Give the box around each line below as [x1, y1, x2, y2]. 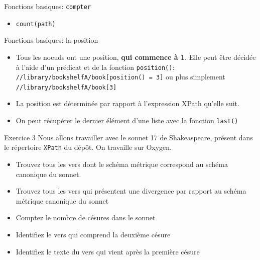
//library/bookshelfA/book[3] [16, 83, 117, 91]
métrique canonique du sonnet [16, 195, 109, 206]
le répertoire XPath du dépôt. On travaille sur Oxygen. [4, 142, 172, 152]
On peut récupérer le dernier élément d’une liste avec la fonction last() [16, 115, 238, 126]
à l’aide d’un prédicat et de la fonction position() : [16, 61, 175, 72]
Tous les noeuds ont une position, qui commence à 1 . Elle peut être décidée [16, 51, 256, 62]
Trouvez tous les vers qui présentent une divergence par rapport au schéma [16, 186, 246, 196]
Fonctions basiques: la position [4, 35, 98, 45]
